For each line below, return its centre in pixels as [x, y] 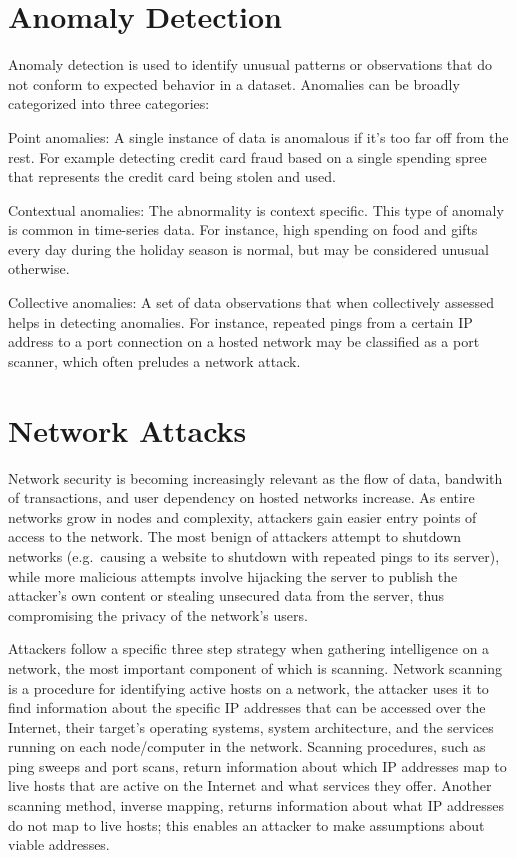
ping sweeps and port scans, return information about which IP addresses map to [257, 765]
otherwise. [39, 268]
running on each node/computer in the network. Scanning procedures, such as [247, 746]
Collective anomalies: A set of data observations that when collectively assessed [251, 302]
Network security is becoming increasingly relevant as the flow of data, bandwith [255, 477]
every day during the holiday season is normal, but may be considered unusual [248, 248]
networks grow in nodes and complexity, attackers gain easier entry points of [242, 516]
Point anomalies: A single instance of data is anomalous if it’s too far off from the [258, 136]
